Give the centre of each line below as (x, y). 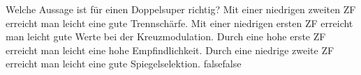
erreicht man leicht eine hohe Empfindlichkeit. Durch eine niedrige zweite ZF (170, 50)
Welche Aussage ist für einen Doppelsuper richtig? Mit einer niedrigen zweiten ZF (181, 9)
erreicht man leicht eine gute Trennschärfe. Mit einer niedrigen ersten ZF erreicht (179, 23)
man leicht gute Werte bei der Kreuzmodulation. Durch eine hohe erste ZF (166, 36)
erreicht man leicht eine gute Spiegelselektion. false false (124, 64)
